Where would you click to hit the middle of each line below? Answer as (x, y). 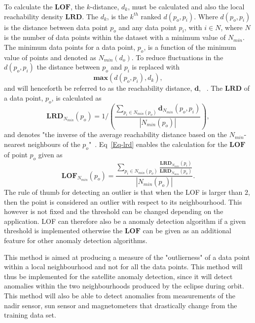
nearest (15, 144)
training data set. (30, 315)
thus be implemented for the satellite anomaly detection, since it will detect (118, 276)
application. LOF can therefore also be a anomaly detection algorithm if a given (125, 221)
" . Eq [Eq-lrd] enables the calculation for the (158, 144)
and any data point (147, 27)
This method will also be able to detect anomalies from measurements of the (120, 296)
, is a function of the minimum (190, 47)
